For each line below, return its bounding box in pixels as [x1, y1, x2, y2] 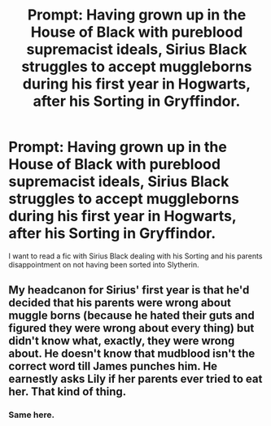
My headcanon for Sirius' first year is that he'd [8, 283, 250, 298]
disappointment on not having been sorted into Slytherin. [8, 259, 199, 269]
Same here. [8, 409, 55, 420]
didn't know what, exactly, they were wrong [8, 334, 235, 348]
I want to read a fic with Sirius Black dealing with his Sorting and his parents [8, 250, 263, 261]
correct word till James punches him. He [8, 359, 218, 373]
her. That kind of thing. [8, 385, 127, 399]
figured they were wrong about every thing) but [8, 321, 255, 335]
